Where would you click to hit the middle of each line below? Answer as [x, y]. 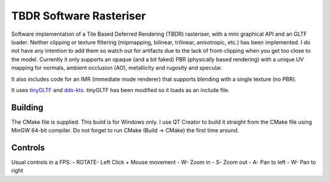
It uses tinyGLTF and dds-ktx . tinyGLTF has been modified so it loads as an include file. [120, 90]
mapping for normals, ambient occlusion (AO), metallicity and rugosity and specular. [117, 68]
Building [27, 107]
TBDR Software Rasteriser [79, 16]
